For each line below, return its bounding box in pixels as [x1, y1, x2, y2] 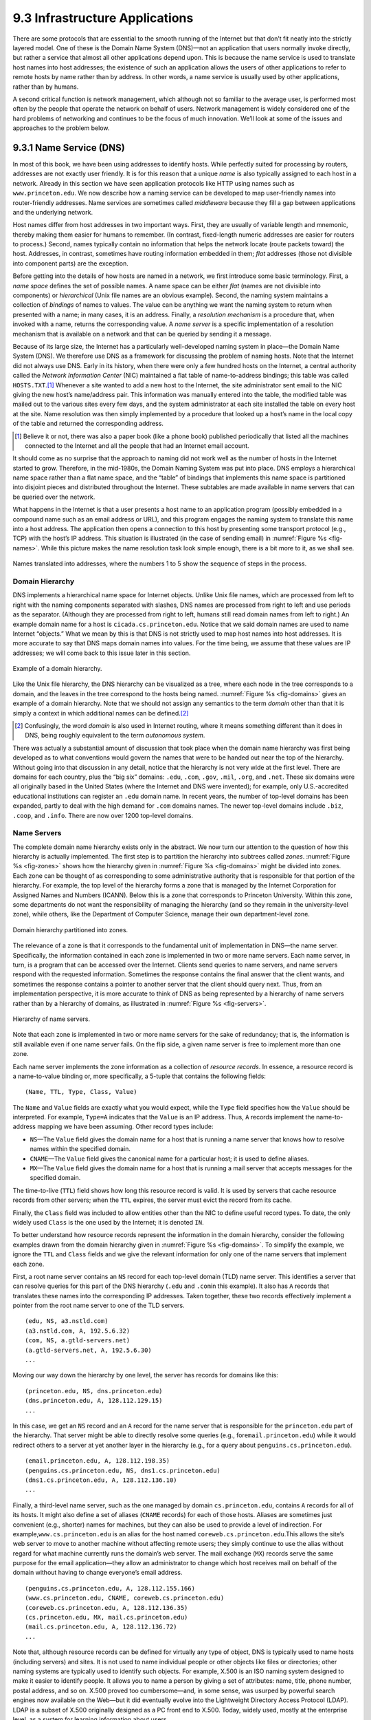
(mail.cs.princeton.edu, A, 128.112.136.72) [25, 1623, 178, 1631]
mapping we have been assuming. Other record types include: [36, 1122, 214, 1131]
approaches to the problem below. [12, 124, 110, 132]
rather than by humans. [12, 83, 79, 91]
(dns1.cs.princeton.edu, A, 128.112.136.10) [25, 1476, 178, 1484]
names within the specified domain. [30, 1145, 131, 1153]
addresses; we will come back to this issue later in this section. [12, 649, 191, 657]
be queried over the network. [12, 493, 95, 501]
